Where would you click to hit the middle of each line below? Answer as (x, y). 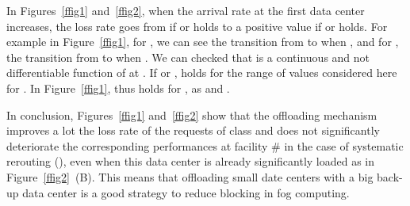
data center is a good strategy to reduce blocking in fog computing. (186, 192)
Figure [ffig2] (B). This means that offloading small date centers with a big (190, 176)
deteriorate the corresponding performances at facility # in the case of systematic (205, 145)
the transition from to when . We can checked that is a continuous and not (188, 57)
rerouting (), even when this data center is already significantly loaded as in (191, 161)
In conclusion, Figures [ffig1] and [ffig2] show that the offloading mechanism (192, 114)
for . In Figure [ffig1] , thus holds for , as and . (118, 88)
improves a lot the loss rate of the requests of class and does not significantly (193, 130)
